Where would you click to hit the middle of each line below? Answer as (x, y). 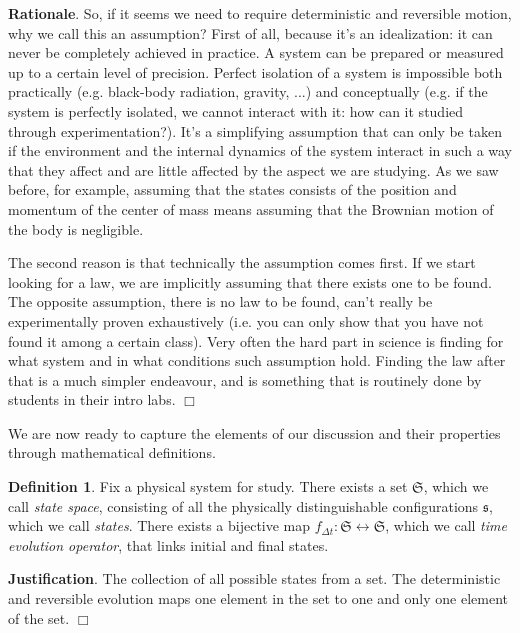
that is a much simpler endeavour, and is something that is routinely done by (245, 379)
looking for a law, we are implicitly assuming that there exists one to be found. (250, 281)
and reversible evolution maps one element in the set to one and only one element (258, 598)
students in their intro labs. (92, 399)
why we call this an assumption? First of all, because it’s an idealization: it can (250, 32)
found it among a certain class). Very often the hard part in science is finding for (256, 340)
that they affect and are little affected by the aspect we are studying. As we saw (253, 169)
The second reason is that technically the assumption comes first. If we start (242, 262)
